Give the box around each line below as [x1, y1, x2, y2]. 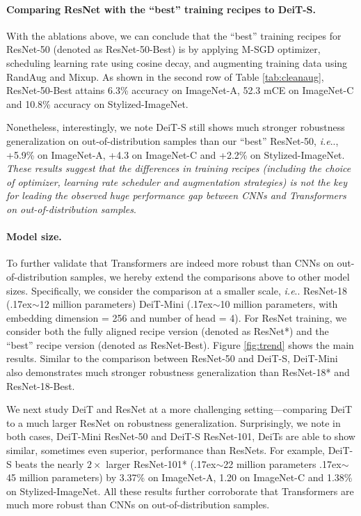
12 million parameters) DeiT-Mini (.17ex [39, 297, 213, 311]
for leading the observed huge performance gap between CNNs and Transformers [6, 188, 346, 203]
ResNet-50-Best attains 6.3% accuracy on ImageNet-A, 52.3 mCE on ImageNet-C [6, 83, 354, 97]
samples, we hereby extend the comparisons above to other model [70, 269, 350, 283]
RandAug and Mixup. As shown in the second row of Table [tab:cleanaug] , [6, 69, 324, 84]
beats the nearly [15, 456, 84, 471]
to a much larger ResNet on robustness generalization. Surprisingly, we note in [6, 415, 341, 430]
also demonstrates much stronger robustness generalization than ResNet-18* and [6, 365, 350, 380]
